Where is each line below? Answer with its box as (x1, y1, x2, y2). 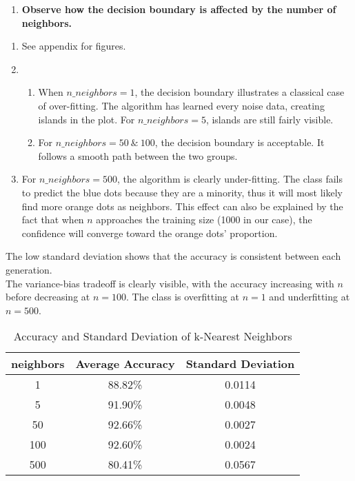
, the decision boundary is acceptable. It (154, 135, 325, 150)
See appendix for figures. (21, 39, 126, 53)
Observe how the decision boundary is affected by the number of (21, 2, 336, 16)
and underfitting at (269, 289, 350, 304)
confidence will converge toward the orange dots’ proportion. (21, 225, 278, 240)
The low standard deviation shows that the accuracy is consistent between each (6, 249, 341, 263)
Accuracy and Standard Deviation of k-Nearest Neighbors (13, 328, 292, 345)
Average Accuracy (75, 356, 175, 372)
